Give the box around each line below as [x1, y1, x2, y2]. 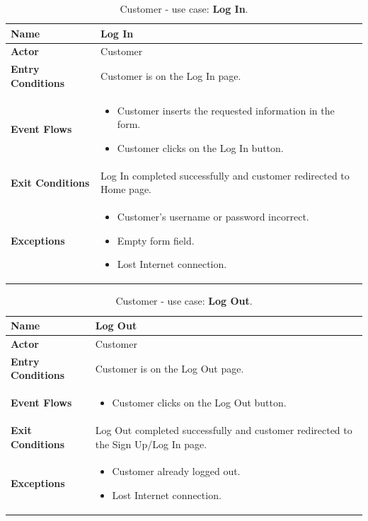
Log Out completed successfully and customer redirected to [95, 423, 352, 438]
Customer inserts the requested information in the [117, 103, 335, 117]
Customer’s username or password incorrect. [117, 209, 309, 224]
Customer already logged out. [112, 464, 241, 479]
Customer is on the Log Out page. [95, 361, 244, 375]
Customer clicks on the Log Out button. [112, 395, 287, 410]
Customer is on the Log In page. [100, 69, 241, 83]
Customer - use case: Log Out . [115, 293, 253, 308]
